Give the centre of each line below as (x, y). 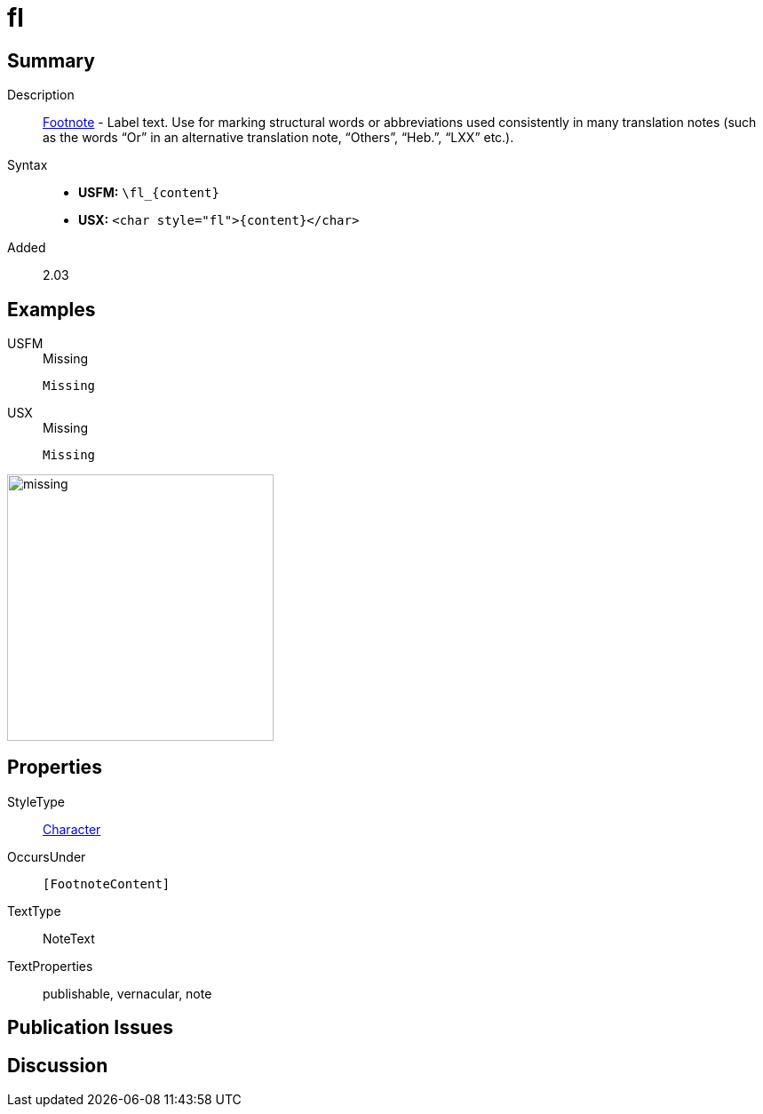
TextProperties (50, 966)
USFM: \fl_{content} (149, 193)
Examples (52, 309)
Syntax (28, 165)
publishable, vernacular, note (127, 993)
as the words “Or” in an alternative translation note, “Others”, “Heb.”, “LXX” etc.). (278, 138)
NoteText (69, 938)
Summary (51, 60)
